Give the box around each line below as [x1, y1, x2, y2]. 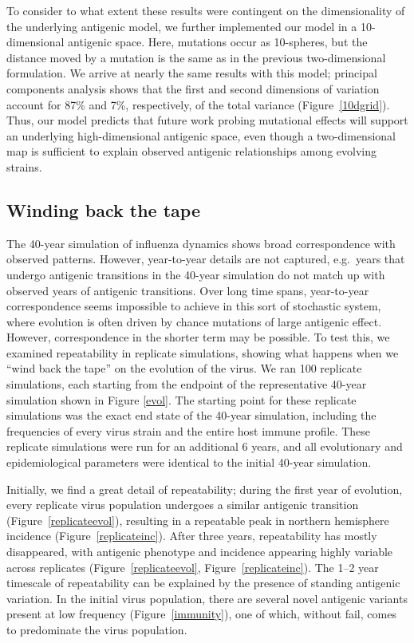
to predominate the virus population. [6, 621, 187, 637]
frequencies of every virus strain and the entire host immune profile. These [6, 422, 370, 439]
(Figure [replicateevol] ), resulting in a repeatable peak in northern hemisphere [6, 511, 389, 528]
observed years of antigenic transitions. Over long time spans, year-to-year [6, 282, 369, 298]
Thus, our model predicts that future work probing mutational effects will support [6, 112, 408, 128]
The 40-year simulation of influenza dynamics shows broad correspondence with [6, 235, 396, 251]
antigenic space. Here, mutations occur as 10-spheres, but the [68, 34, 368, 50]
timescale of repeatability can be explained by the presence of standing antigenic [6, 574, 400, 591]
